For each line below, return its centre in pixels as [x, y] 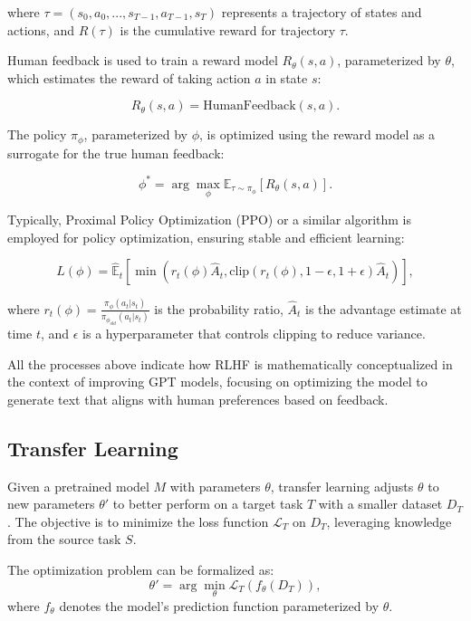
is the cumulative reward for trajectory [228, 29]
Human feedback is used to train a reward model [143, 60]
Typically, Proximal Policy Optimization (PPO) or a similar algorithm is [210, 220]
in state [287, 77]
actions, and [41, 29]
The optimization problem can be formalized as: [141, 569]
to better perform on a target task [208, 504]
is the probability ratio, [219, 308]
